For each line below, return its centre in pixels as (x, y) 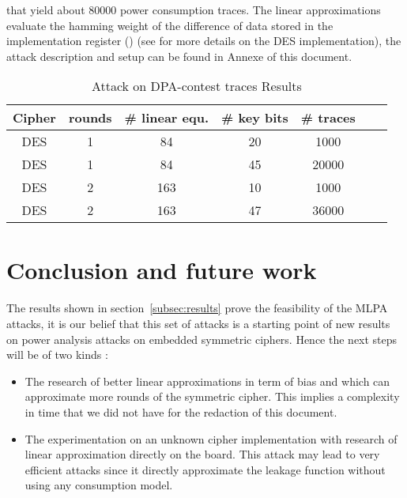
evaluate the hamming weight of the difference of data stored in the (170, 25)
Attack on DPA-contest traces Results (196, 86)
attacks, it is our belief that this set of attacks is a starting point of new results (198, 323)
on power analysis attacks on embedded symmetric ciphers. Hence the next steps (202, 339)
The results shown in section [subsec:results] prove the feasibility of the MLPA (197, 308)
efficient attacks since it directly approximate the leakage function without (205, 469)
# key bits (255, 118)
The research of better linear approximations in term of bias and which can (207, 381)
